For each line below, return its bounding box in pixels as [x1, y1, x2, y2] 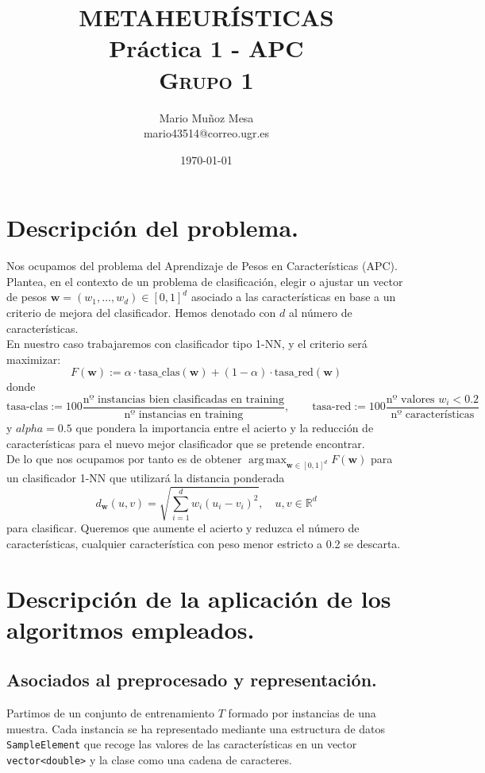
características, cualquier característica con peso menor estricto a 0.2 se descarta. [6, 535, 401, 551]
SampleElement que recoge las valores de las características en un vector [6, 736, 357, 752]
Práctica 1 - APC [109, 32, 304, 64]
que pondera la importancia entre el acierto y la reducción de [75, 419, 374, 436]
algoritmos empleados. [6, 613, 255, 645]
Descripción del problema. [6, 211, 298, 244]
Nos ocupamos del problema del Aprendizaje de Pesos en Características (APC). [6, 257, 398, 274]
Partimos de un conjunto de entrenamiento [6, 705, 215, 721]
